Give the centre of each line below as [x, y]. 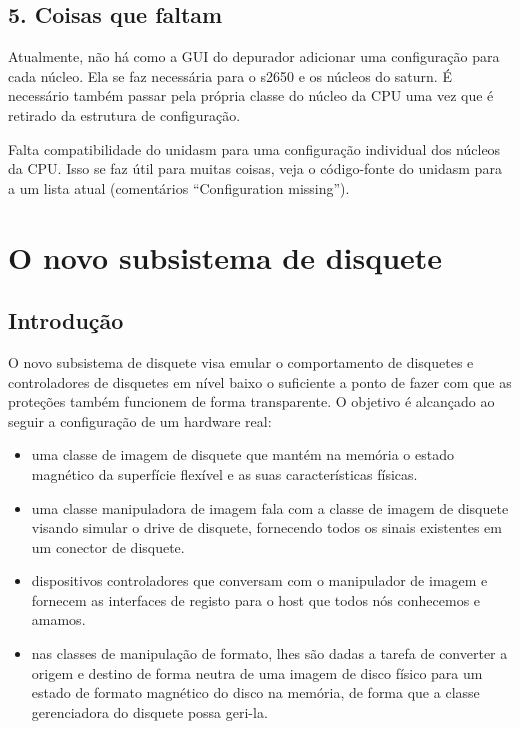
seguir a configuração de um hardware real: [140, 420]
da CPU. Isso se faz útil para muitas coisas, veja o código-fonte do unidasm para [255, 168]
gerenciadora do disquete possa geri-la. [149, 711]
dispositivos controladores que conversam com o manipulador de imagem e [259, 580]
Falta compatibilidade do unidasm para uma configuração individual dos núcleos [254, 148]
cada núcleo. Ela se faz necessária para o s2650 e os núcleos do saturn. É [230, 75]
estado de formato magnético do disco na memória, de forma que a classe [255, 692]
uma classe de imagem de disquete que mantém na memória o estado [242, 454]
